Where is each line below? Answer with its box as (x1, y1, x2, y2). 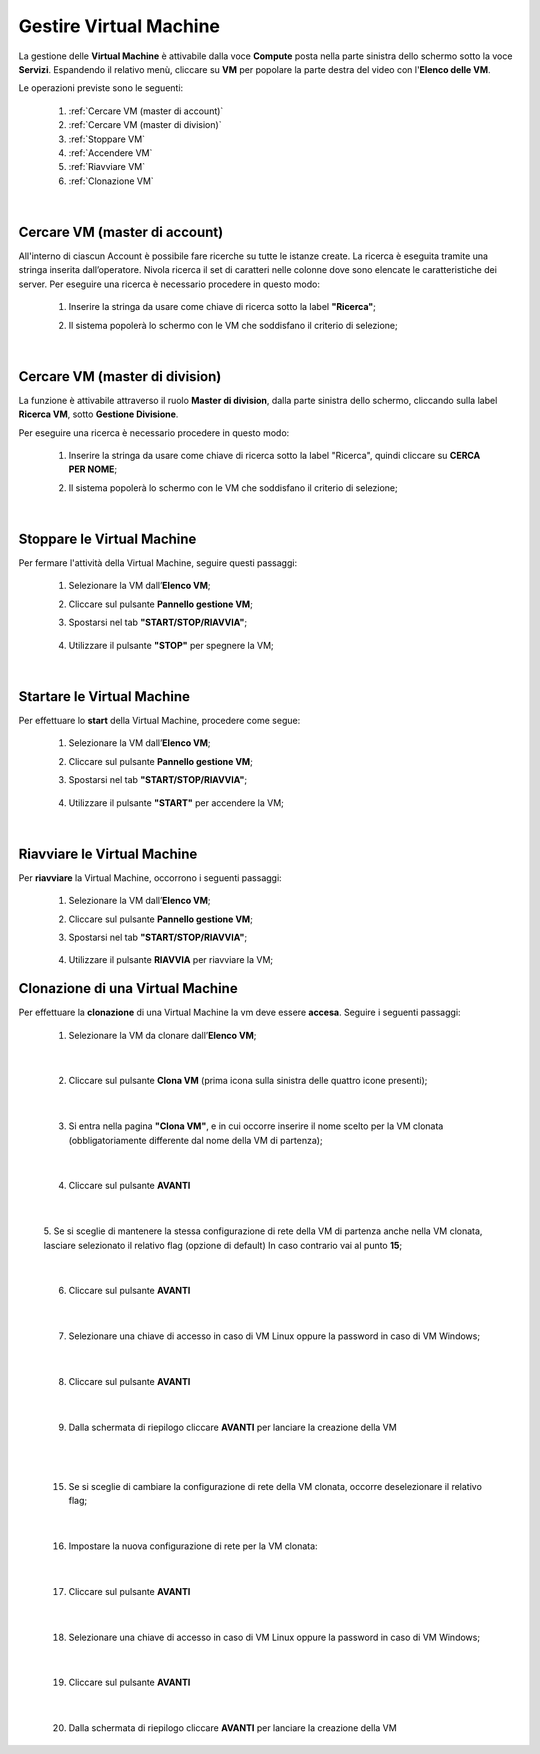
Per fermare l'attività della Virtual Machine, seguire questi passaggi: (18, 557, 298, 569)
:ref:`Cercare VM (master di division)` (68, 119, 222, 131)
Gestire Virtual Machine (18, 15, 220, 37)
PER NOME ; (68, 463, 118, 475)
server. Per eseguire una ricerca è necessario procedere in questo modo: (18, 278, 320, 290)
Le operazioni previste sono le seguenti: (18, 82, 184, 94)
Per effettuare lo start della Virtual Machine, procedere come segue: (18, 714, 301, 726)
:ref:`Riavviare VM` (68, 161, 145, 173)
